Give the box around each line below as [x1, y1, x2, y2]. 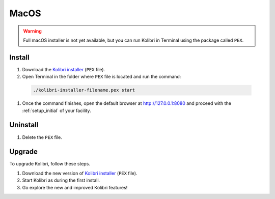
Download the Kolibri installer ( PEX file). [22, 66, 105, 72]
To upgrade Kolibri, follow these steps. [9, 161, 90, 167]
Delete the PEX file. [22, 134, 62, 140]
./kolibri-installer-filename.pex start [33, 87, 135, 93]
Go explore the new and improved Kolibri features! [22, 184, 128, 190]
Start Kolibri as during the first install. [22, 177, 100, 183]
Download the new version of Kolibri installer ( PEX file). [22, 170, 137, 176]
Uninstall [9, 121, 39, 129]
